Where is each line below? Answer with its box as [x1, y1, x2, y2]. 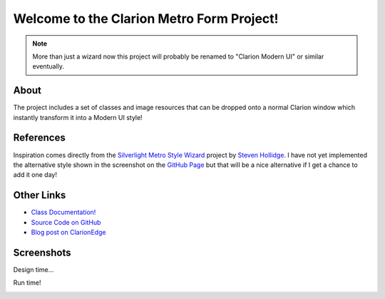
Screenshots [13, 246, 71, 258]
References [13, 132, 66, 144]
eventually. [32, 62, 64, 71]
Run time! [13, 278, 41, 287]
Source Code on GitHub [31, 218, 101, 226]
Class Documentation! [31, 208, 96, 217]
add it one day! [13, 171, 57, 179]
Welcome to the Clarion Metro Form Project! [13, 11, 279, 26]
